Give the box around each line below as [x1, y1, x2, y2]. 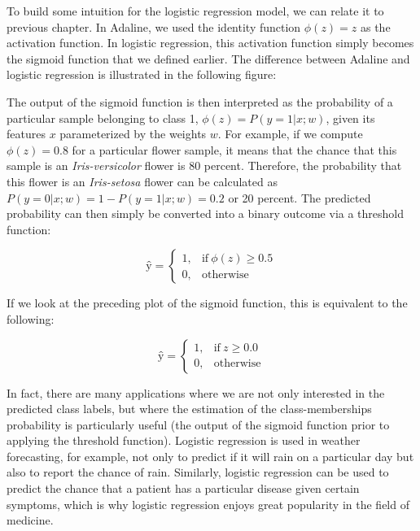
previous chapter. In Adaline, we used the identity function [7, 18, 301, 35]
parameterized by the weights [59, 125, 207, 142]
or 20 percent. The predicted [228, 189, 371, 206]
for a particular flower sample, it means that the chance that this [72, 141, 397, 158]
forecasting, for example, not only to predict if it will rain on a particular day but [7, 447, 414, 464]
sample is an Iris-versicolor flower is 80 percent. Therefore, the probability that [7, 157, 402, 174]
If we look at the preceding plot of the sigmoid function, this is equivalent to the [7, 294, 408, 311]
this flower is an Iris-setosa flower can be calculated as [7, 172, 278, 189]
